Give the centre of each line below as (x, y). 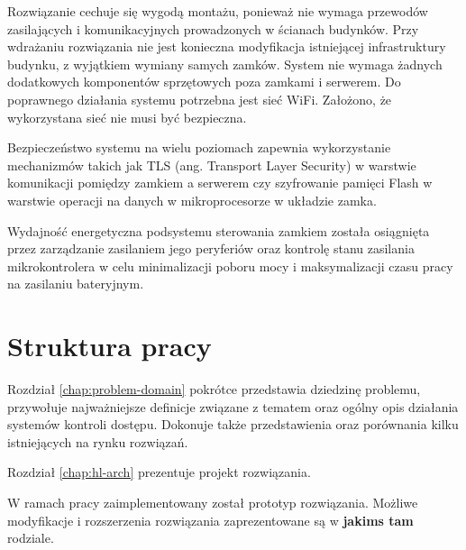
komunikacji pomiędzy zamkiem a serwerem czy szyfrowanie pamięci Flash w (220, 183)
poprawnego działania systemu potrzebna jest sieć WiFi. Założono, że (200, 99)
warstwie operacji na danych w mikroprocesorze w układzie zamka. (192, 200)
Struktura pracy (110, 346)
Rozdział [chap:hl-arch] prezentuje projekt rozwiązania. (159, 472)
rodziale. (31, 538)
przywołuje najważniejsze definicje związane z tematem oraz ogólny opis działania (233, 406)
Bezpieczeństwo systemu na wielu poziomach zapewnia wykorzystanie (199, 147)
